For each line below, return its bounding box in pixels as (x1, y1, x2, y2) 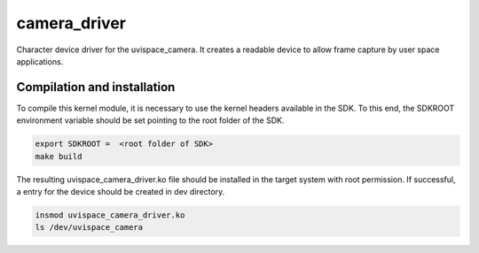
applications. (16, 56, 64, 66)
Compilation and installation (16, 80, 176, 95)
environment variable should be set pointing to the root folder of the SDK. (16, 115, 285, 126)
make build (35, 151, 82, 161)
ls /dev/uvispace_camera (35, 222, 144, 233)
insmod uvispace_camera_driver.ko (35, 210, 185, 220)
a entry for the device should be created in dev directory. (16, 186, 225, 196)
